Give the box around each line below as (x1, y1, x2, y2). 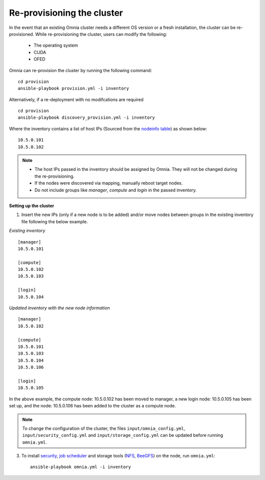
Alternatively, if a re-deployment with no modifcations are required (9, 96, 144, 103)
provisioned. (9, 31, 34, 37)
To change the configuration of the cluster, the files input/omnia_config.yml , (22, 425, 185, 431)
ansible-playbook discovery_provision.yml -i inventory (18, 115, 155, 120)
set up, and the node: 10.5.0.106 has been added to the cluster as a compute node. (9, 403, 176, 409)
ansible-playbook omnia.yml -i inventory (30, 464, 131, 470)
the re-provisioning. (34, 173, 75, 179)
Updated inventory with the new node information (9, 305, 110, 311)
